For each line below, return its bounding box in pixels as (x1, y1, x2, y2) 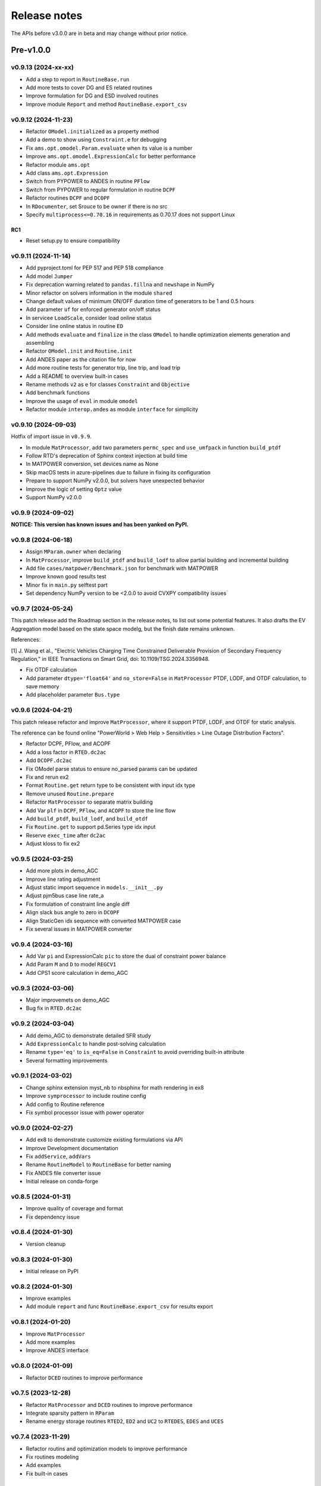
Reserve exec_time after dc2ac (26, 832, 106, 839)
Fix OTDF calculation (26, 666, 77, 673)
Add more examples (26, 1339, 75, 1346)
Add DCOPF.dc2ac (26, 757, 73, 764)
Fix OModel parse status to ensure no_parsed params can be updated (26, 765, 197, 772)
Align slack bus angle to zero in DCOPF (26, 909, 120, 916)
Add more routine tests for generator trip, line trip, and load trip (26, 364, 181, 371)
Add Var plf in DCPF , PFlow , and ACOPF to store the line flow (26, 807, 176, 814)
